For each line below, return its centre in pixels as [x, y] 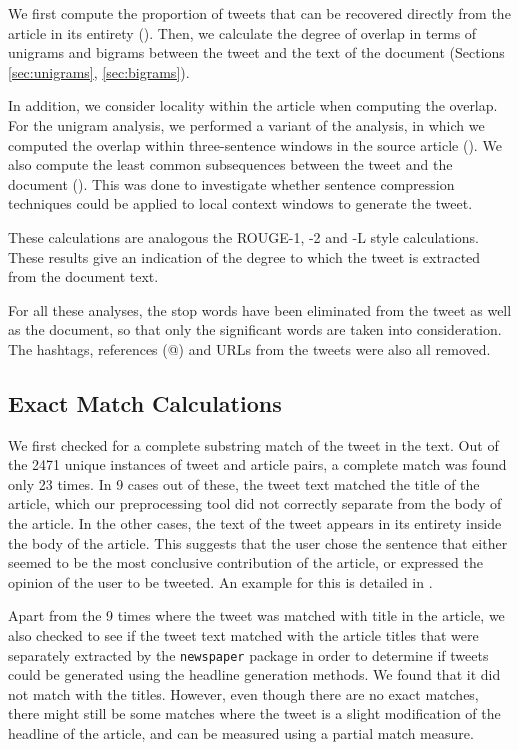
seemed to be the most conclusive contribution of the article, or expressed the [245, 562]
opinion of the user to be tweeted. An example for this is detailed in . [220, 581]
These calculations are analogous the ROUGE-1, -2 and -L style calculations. [243, 236]
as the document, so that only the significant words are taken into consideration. [255, 329]
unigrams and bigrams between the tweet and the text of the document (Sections [256, 52]
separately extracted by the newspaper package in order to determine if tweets [248, 654]
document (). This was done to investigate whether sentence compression [231, 183]
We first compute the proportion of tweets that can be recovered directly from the [259, 13]
